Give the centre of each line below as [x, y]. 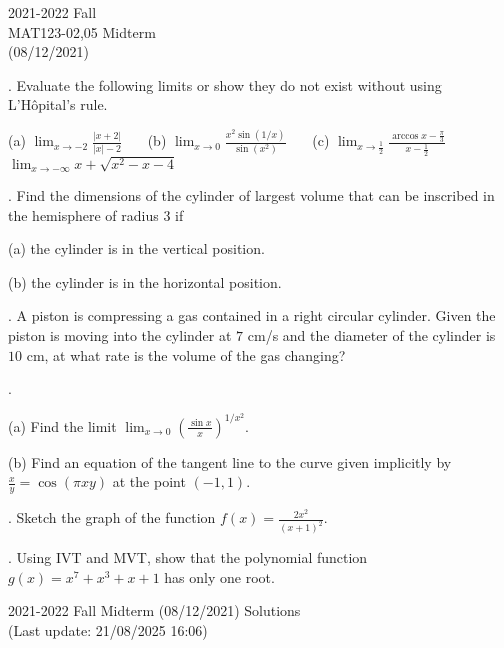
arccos [405, 135]
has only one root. [219, 576]
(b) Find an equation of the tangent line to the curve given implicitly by [230, 461]
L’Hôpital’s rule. [58, 104]
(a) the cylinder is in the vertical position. [136, 248]
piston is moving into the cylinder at [120, 335]
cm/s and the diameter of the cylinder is [371, 335]
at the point [149, 481]
